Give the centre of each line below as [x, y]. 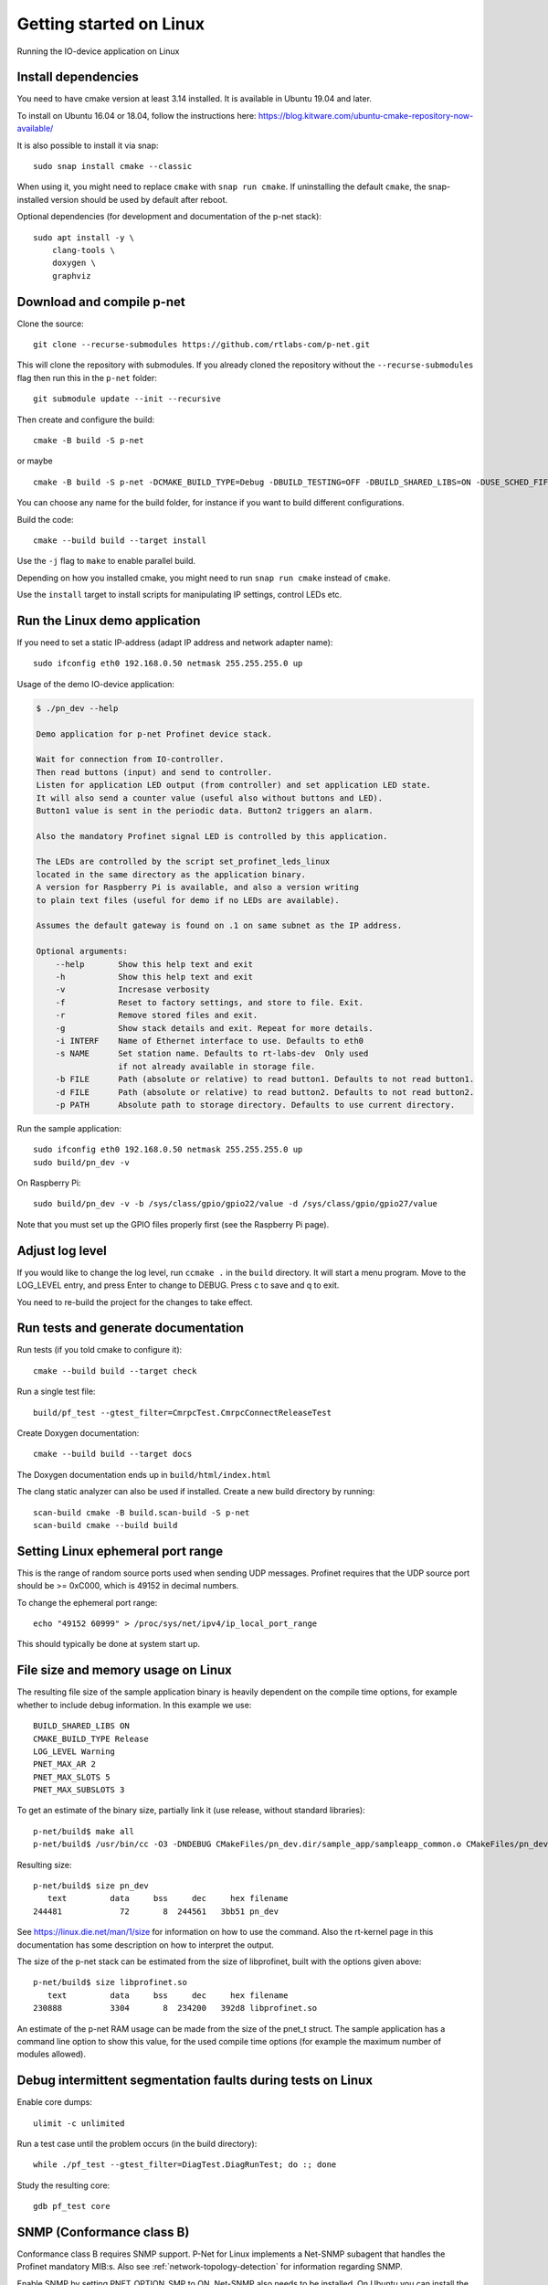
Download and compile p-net [101, 302]
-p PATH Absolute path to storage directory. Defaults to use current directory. [255, 1105]
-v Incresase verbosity [132, 990]
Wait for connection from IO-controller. [130, 760]
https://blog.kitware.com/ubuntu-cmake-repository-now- [366, 115]
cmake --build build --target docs [113, 1454]
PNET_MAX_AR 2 [64, 1764]
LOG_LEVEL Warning [74, 1751]
